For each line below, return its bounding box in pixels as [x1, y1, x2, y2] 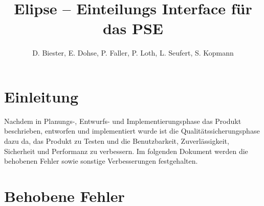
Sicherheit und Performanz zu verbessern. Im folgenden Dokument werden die [4, 145, 248, 156]
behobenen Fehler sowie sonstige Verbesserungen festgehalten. [4, 156, 198, 166]
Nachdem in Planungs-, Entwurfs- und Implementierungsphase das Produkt [4, 115, 241, 126]
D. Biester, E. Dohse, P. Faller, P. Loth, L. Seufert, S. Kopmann [32, 47, 234, 58]
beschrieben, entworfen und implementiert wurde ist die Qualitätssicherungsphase [4, 125, 260, 136]
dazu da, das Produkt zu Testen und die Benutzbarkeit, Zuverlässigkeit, [4, 136, 229, 146]
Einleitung [4, 86, 79, 107]
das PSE [102, 18, 164, 39]
